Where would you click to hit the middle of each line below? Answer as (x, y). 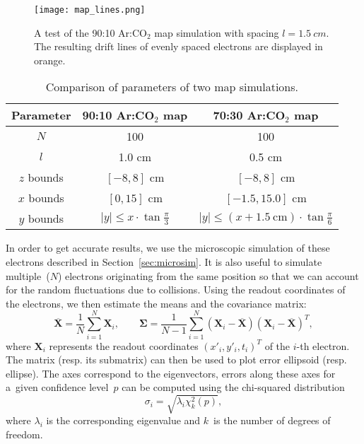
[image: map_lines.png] (90, 10)
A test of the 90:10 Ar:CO (90, 32)
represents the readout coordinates (124, 345)
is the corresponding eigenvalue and (123, 420)
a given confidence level (57, 387)
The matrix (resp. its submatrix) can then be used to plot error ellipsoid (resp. (176, 360)
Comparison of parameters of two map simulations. (172, 87)
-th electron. (323, 345)
